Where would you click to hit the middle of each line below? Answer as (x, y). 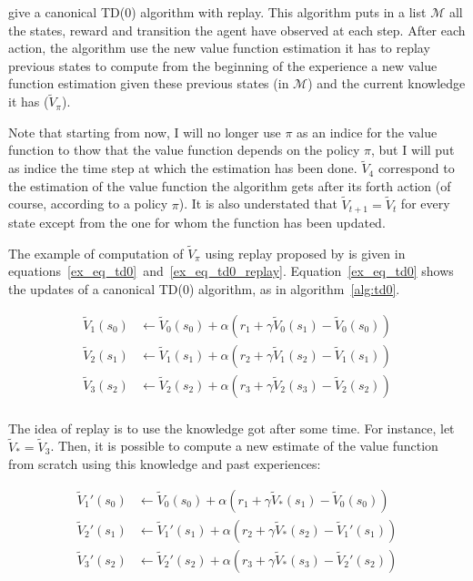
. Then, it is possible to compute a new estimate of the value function (244, 446)
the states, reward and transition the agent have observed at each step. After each (237, 30)
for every (425, 204)
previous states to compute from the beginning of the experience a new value (223, 65)
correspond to (416, 168)
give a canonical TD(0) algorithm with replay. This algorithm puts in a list (217, 12)
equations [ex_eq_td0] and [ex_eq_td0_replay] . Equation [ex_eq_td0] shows (231, 271)
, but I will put (413, 150)
